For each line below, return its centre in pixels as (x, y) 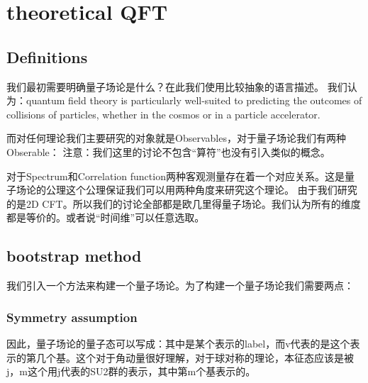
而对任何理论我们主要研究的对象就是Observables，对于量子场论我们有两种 (176, 138)
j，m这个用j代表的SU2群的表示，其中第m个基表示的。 (131, 371)
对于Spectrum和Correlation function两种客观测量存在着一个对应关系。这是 (175, 176)
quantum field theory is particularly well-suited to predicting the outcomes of (194, 100)
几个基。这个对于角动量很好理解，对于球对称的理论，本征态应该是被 (195, 357)
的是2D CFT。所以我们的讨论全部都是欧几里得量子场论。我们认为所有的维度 (184, 203)
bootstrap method (74, 256)
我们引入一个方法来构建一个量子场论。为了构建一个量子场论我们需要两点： (180, 285)
